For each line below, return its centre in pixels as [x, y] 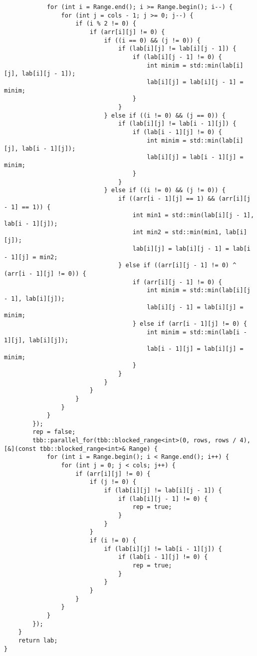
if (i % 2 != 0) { [106, 24]
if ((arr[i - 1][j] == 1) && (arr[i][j [184, 199]
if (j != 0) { [113, 482]
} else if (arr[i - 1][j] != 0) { [190, 323]
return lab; [38, 640]
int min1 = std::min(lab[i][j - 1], [193, 215]
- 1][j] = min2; [31, 257]
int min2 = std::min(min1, [177, 232]
